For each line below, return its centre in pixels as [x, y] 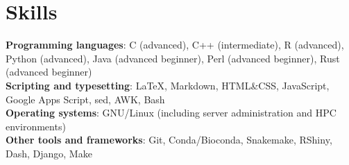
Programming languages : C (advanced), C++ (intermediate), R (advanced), [175, 45]
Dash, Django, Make [49, 153]
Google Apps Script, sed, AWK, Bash [85, 99]
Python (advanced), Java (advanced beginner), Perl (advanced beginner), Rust [173, 58]
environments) [36, 126]
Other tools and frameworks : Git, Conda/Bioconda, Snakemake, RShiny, [169, 140]
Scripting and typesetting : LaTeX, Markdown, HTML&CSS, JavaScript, [168, 85]
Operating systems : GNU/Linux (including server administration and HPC [171, 113]
